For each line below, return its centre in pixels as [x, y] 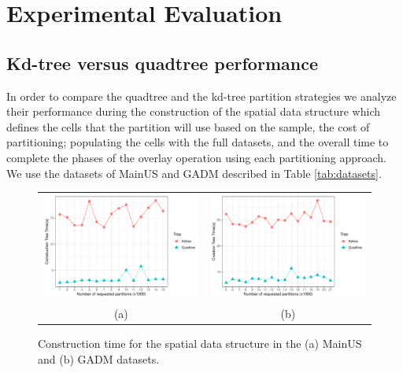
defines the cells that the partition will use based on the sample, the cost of [188, 126]
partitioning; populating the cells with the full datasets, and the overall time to [198, 142]
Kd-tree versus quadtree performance [162, 63]
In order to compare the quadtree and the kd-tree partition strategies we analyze [201, 96]
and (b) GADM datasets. [99, 358]
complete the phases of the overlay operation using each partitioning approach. [197, 157]
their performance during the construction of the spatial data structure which [193, 111]
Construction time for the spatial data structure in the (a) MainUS [200, 343]
